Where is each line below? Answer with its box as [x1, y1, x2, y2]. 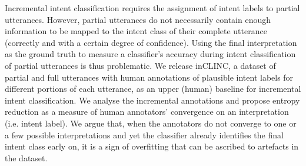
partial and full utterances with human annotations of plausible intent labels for [5, 71, 294, 83]
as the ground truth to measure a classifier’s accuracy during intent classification [5, 48, 296, 60]
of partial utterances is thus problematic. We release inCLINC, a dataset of [5, 59, 276, 71]
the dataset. [5, 151, 48, 164]
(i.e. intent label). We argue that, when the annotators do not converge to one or [5, 117, 297, 129]
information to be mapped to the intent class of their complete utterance [5, 25, 267, 37]
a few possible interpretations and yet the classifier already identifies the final [5, 128, 284, 141]
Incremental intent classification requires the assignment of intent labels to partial [5, 2, 300, 14]
